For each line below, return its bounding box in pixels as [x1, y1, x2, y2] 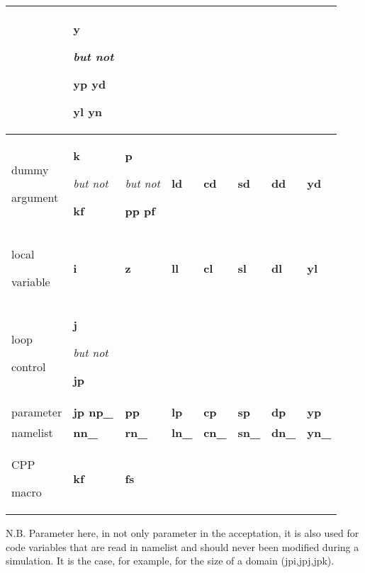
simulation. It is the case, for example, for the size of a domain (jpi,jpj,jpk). [6, 553, 335, 568]
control [11, 358, 46, 375]
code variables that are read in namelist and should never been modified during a [6, 539, 359, 554]
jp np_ [73, 404, 113, 420]
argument [11, 188, 59, 205]
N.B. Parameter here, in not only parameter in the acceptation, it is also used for [6, 526, 359, 540]
